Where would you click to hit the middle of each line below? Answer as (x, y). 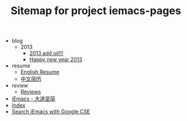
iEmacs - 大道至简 (34, 99)
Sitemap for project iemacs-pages (96, 11)
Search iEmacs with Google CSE (51, 112)
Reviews (31, 92)
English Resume (40, 72)
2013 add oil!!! (46, 53)
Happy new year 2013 (56, 59)
